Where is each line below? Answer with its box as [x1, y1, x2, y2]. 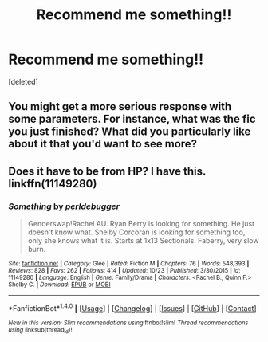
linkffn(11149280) [8, 177, 97, 191]
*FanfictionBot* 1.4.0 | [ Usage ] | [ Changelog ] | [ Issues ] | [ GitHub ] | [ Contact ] [8, 302, 257, 313]
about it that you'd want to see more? [8, 137, 198, 151]
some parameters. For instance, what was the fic [8, 112, 257, 126]
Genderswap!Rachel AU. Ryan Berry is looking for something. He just [27, 219, 255, 229]
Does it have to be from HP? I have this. [8, 164, 206, 178]
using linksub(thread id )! [8, 325, 73, 335]
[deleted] [8, 77, 38, 86]
